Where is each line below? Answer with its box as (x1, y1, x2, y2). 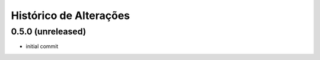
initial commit (25, 43, 59, 50)
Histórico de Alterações (11, 9, 130, 22)
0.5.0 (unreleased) (11, 26, 87, 37)
